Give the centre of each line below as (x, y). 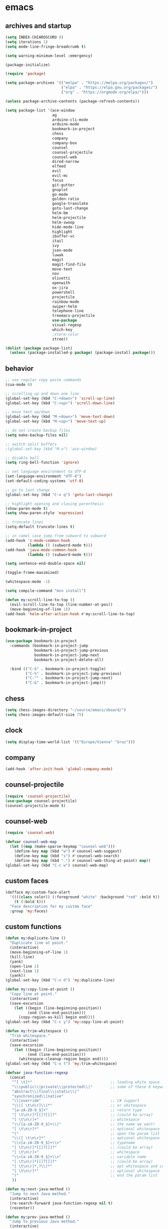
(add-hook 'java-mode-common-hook (41, 550)
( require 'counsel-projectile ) (38, 796)
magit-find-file (69, 264)
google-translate (70, 204)
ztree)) (60, 339)
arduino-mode (66, 125)
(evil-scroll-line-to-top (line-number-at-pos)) (61, 604)
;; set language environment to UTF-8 (45, 472)
